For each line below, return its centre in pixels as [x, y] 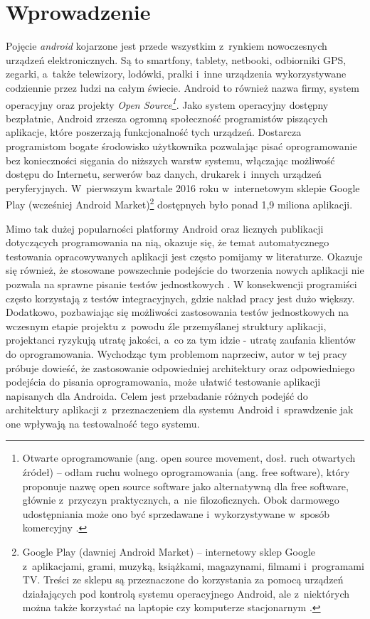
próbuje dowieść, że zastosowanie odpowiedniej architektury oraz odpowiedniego [180, 367]
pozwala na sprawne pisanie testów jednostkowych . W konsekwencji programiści [181, 284]
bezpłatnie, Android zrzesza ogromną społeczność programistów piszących [167, 118]
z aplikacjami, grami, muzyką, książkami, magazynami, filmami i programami [193, 565]
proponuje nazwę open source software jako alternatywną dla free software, [185, 486]
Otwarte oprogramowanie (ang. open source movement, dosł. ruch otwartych [189, 458]
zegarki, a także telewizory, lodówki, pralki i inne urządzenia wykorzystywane [176, 74]
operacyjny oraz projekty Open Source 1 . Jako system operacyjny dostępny [167, 103]
